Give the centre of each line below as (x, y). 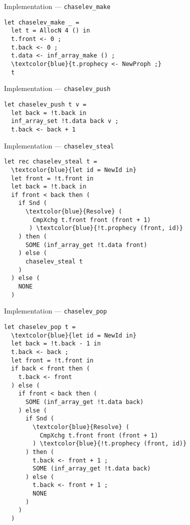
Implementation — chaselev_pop (55, 311)
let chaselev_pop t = (40, 327)
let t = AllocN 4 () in (50, 31)
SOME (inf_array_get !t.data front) (86, 245)
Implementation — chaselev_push (57, 88)
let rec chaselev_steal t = (51, 162)
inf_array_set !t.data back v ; (65, 121)
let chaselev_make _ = (42, 22)
